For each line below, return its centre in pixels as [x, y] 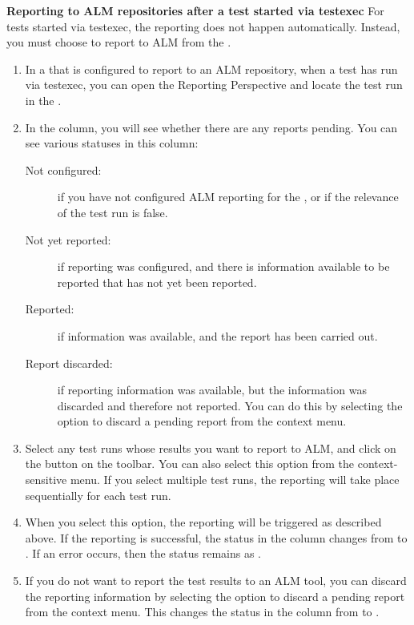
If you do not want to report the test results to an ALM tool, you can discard [216, 581]
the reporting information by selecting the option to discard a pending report [215, 596]
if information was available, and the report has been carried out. [217, 335]
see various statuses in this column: [112, 143]
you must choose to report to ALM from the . [119, 42]
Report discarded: [69, 363]
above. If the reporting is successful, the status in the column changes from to [216, 537]
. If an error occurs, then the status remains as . [143, 553]
